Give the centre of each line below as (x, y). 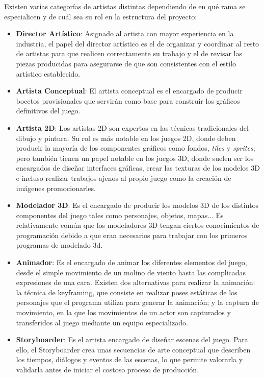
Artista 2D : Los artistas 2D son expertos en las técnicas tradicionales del (132, 127)
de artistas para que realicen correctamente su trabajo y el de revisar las (129, 53)
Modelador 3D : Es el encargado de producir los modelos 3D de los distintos (137, 205)
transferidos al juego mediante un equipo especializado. (102, 322)
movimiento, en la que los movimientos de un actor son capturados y (123, 312)
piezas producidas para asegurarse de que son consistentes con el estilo (126, 63)
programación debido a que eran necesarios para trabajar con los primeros (132, 235)
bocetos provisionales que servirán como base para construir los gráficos (128, 100)
